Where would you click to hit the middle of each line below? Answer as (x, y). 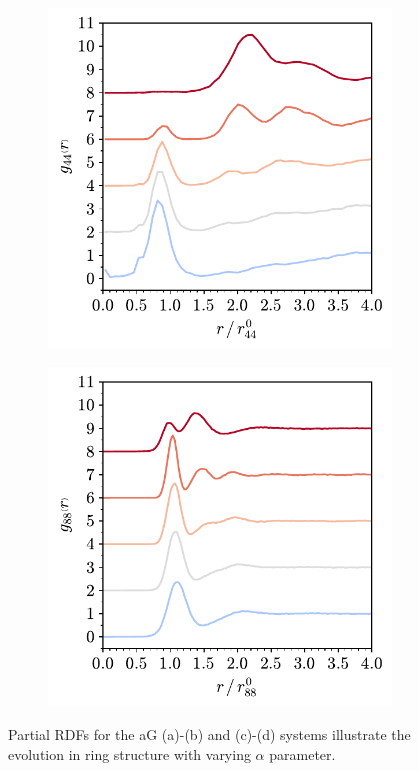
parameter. (302, 753)
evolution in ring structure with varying (129, 753)
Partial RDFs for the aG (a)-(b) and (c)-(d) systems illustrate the (209, 734)
